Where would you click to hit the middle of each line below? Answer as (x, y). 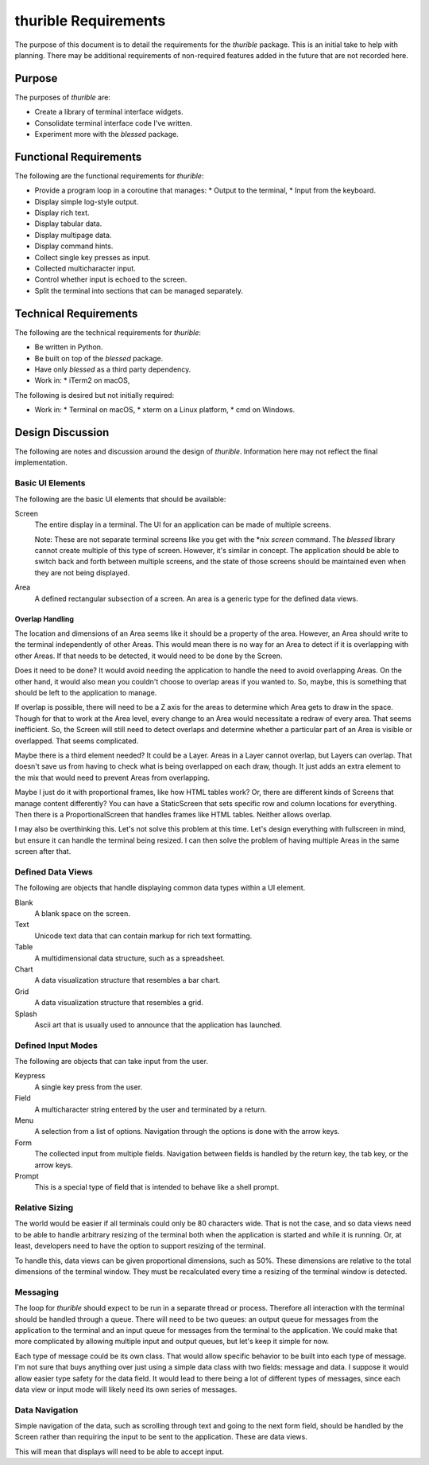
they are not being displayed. (82, 572)
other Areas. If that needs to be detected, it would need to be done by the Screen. (149, 656)
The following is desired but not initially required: (95, 395)
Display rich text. (62, 213)
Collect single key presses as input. (93, 257)
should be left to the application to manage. (86, 692)
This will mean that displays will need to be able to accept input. (119, 1451)
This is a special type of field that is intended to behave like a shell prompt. (157, 1187)
